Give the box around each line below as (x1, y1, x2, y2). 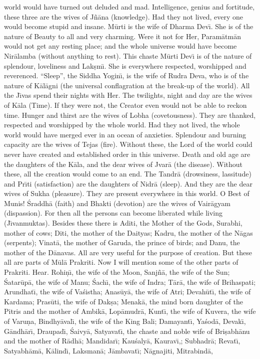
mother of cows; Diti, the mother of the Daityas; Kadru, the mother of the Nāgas (4, 227, 253, 238)
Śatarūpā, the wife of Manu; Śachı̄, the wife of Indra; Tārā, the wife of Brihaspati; (4, 276, 256, 287)
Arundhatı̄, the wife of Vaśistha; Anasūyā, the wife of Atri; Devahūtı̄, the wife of (4, 286, 251, 297)
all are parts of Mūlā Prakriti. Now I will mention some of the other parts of (4, 257, 238, 267)
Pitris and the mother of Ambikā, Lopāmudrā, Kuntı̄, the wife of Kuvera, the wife (4, 306, 256, 316)
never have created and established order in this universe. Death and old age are (4, 148, 250, 159)
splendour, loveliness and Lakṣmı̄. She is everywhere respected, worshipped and (4, 60, 246, 71)
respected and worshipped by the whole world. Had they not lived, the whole (4, 119, 240, 130)
